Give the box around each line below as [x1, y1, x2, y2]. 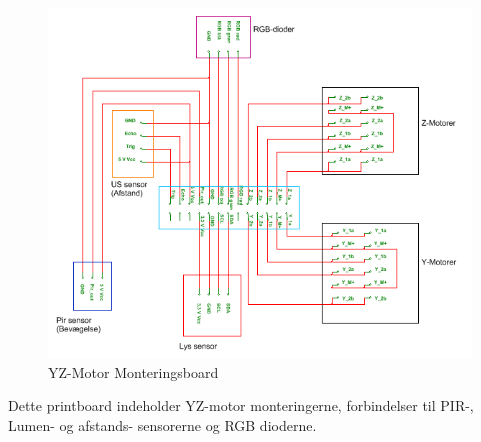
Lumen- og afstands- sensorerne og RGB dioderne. [8, 414, 317, 435]
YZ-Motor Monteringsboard [48, 361, 219, 382]
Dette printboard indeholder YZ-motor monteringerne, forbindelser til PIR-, [8, 395, 474, 416]
